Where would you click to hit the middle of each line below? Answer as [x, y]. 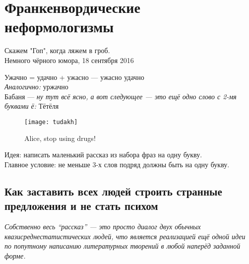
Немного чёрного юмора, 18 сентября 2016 [69, 60]
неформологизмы [59, 27]
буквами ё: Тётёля [32, 106]
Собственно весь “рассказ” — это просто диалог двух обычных [103, 226]
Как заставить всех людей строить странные [113, 191]
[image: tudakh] [51, 122]
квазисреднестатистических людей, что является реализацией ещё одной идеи [125, 236]
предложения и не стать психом [81, 206]
